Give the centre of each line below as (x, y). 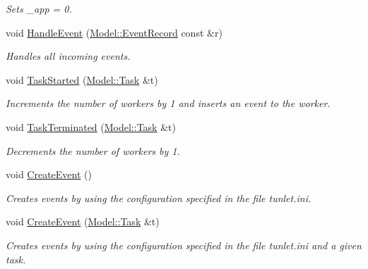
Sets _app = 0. (39, 8)
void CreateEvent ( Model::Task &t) (83, 221)
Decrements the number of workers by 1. (93, 150)
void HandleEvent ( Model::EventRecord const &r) (114, 32)
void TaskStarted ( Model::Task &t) (82, 79)
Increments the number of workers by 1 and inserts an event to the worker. (168, 103)
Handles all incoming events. (68, 56)
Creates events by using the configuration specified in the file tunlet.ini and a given (184, 245)
